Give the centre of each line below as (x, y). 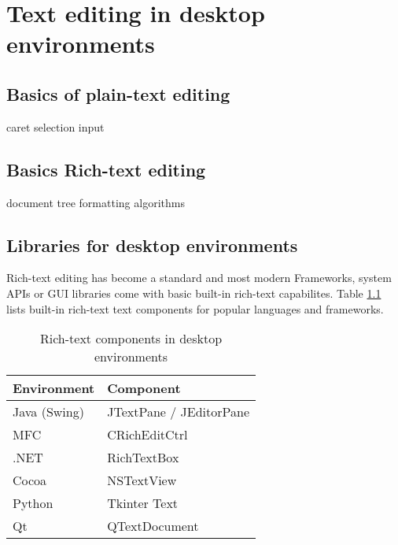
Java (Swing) (48, 412)
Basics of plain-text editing (118, 93)
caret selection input (55, 126)
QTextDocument (153, 526)
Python (33, 503)
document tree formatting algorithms (96, 202)
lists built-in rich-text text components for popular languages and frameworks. (195, 308)
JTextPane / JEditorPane (179, 412)
